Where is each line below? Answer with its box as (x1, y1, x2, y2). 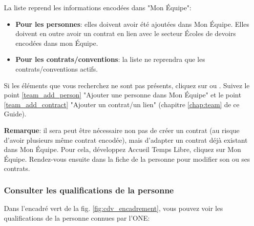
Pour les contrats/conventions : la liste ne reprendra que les (15, 54, 205, 64)
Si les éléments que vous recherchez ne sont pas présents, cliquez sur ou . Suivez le (4, 80, 250, 90)
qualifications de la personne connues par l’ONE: (4, 212, 150, 223)
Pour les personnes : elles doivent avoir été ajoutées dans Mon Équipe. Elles (15, 19, 250, 29)
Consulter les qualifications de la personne (4, 184, 174, 196)
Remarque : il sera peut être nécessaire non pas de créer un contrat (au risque (4, 125, 240, 135)
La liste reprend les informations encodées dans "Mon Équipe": (4, 2, 191, 12)
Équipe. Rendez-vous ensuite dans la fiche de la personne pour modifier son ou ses (4, 153, 250, 164)
